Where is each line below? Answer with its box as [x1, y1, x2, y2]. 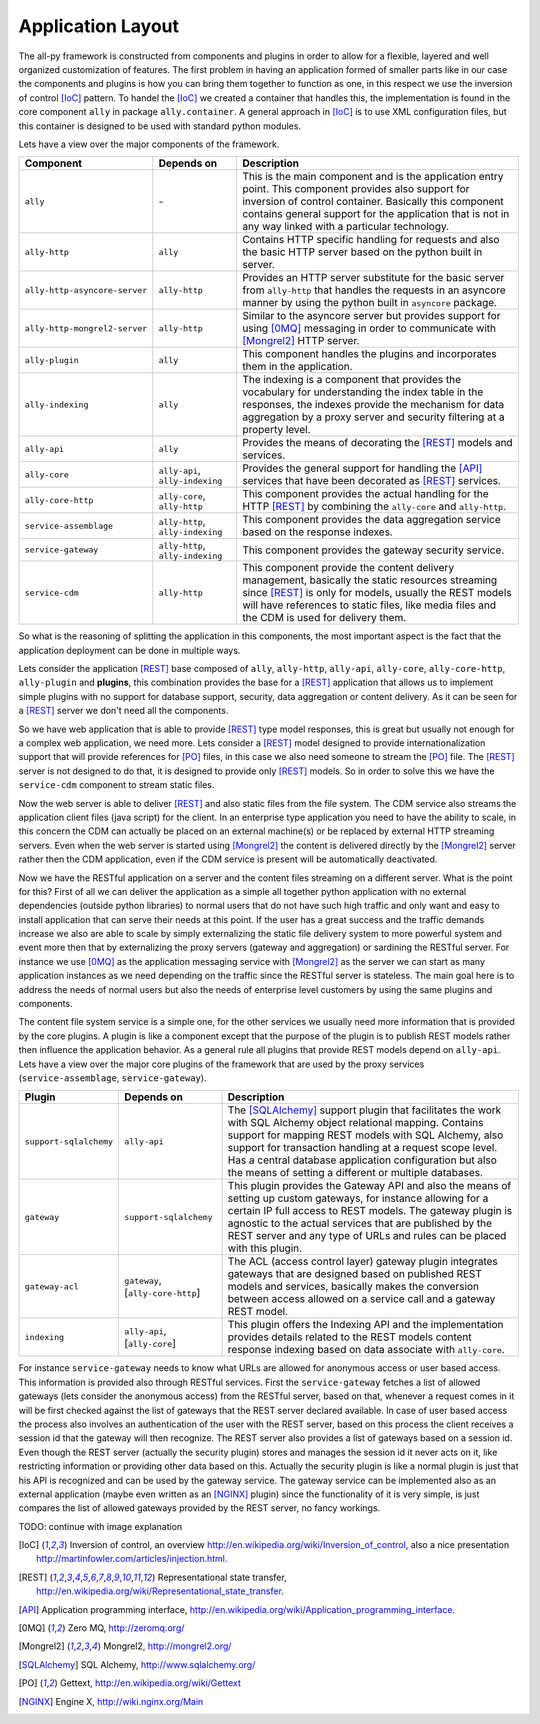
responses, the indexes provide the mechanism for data [241, 398, 505, 412]
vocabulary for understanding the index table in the [241, 385, 484, 399]
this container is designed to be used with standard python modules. [18, 120, 302, 132]
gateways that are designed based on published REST [227, 1267, 482, 1281]
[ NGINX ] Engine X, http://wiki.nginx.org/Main [18, 1695, 204, 1707]
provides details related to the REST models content [227, 1330, 472, 1344]
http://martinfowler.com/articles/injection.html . [36, 1553, 228, 1565]
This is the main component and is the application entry [241, 170, 504, 184]
